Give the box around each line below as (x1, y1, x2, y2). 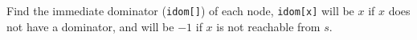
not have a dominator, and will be (6, 18, 174, 34)
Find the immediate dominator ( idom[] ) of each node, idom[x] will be (6, 2, 354, 18)
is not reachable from (216, 18, 321, 34)
